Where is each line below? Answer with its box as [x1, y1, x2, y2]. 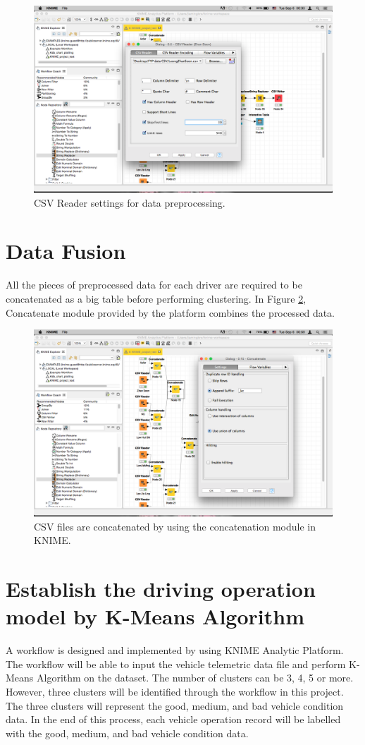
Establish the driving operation [6, 574, 316, 603]
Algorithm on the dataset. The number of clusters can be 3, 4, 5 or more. [37, 670, 354, 685]
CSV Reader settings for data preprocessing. [34, 195, 225, 210]
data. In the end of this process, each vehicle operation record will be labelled [6, 712, 341, 727]
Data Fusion [6, 236, 126, 265]
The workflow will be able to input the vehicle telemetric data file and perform [6, 656, 346, 671]
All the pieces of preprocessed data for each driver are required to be [6, 277, 302, 292]
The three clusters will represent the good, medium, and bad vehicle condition [6, 698, 344, 713]
